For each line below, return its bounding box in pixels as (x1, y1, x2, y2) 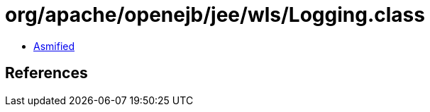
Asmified (33, 39, 75, 52)
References (5, 64, 88, 82)
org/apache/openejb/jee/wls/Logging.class (5, 3, 425, 27)
